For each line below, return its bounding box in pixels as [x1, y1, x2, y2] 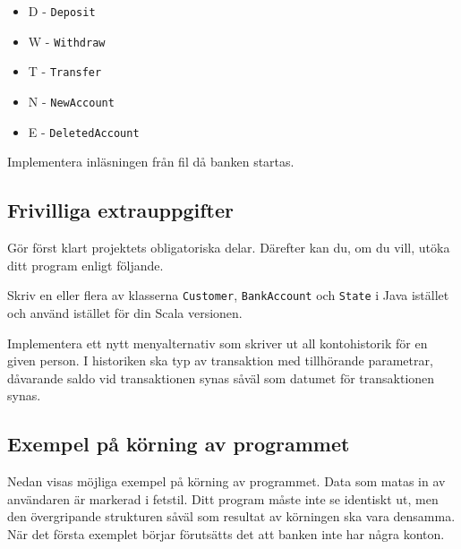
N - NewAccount [28, 91, 115, 110]
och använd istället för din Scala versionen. [7, 303, 243, 322]
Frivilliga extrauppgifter [7, 196, 234, 224]
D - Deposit [28, 2, 96, 20]
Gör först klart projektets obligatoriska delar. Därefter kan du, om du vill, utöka [7, 238, 450, 257]
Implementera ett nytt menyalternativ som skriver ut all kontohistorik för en [7, 333, 428, 352]
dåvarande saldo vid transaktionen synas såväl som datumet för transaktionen [7, 368, 435, 387]
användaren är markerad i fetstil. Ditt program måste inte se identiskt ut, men [7, 489, 439, 508]
